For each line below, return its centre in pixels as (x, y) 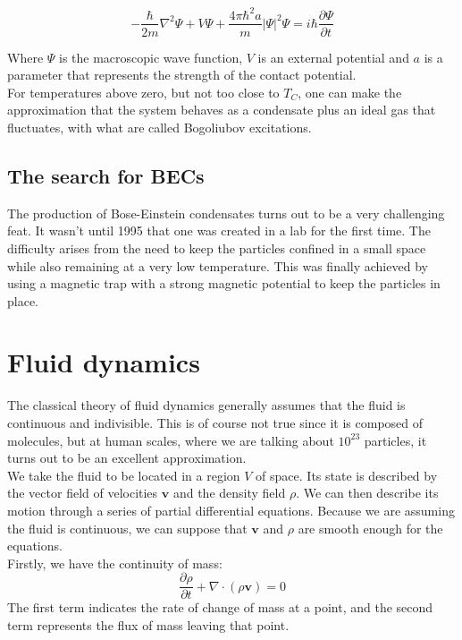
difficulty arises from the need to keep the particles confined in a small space (217, 247)
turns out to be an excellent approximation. (127, 458)
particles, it (395, 440)
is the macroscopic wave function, (151, 57)
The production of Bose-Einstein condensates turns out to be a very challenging (226, 213)
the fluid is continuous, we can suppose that (127, 528)
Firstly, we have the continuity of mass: (115, 563)
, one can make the (350, 92)
